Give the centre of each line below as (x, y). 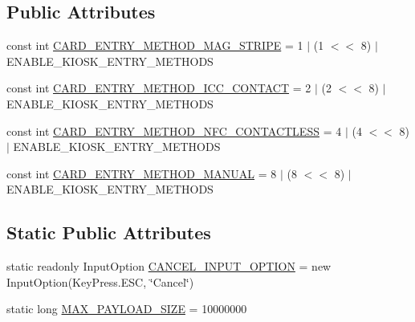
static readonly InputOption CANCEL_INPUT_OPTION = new (169, 266)
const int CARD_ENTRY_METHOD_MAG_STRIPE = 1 (155, 45)
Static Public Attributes (109, 232)
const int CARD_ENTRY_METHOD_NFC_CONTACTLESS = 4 (174, 130)
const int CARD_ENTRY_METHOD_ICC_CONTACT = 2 (159, 88)
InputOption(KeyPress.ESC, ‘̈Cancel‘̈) (100, 281)
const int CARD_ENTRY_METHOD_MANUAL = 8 (142, 173)
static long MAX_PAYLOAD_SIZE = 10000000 (127, 309)
